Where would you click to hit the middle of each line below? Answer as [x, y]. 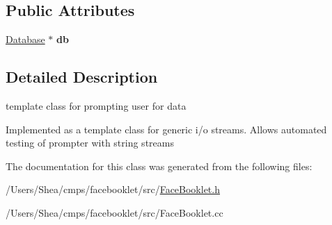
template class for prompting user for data [96, 106]
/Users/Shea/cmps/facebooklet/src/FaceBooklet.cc [114, 212]
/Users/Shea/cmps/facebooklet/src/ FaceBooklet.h [113, 189]
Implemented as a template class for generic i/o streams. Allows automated [166, 129]
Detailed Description [82, 77]
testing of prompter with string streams [90, 143]
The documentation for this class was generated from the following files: [159, 166]
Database [25, 39]
